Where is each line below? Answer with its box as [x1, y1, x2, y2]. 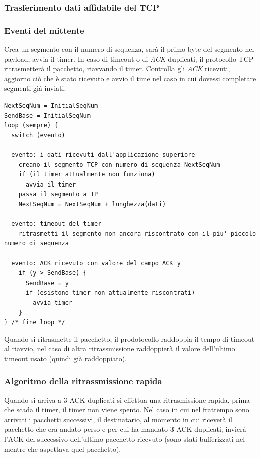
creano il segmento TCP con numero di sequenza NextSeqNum [18, 161, 220, 168]
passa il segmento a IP [18, 191, 98, 198]
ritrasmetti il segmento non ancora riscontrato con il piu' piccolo [18, 230, 256, 237]
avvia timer [33, 299, 73, 306]
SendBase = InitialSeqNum [4, 112, 91, 119]
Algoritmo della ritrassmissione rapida [4, 375, 162, 387]
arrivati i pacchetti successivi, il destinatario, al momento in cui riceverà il [4, 414, 232, 424]
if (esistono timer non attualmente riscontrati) [25, 289, 195, 297]
